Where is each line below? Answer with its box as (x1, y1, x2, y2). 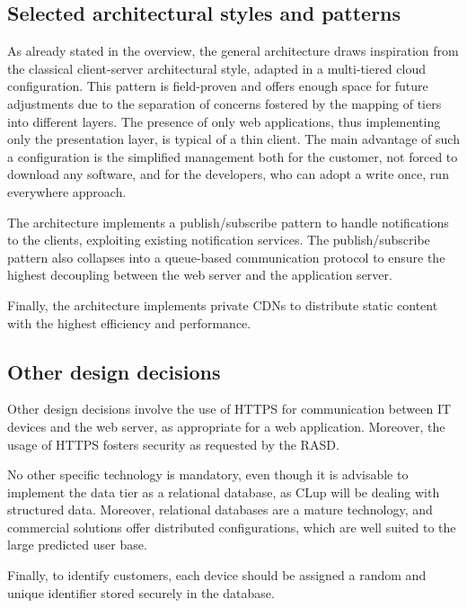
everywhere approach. (7, 182, 127, 201)
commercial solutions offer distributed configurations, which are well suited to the (7, 517, 456, 536)
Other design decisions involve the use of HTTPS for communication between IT (7, 399, 452, 418)
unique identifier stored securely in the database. (7, 583, 275, 602)
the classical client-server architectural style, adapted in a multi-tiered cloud (7, 58, 426, 77)
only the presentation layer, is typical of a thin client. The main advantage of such (7, 130, 460, 148)
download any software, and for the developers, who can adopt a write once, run (7, 165, 449, 183)
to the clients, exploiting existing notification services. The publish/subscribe (7, 230, 430, 249)
